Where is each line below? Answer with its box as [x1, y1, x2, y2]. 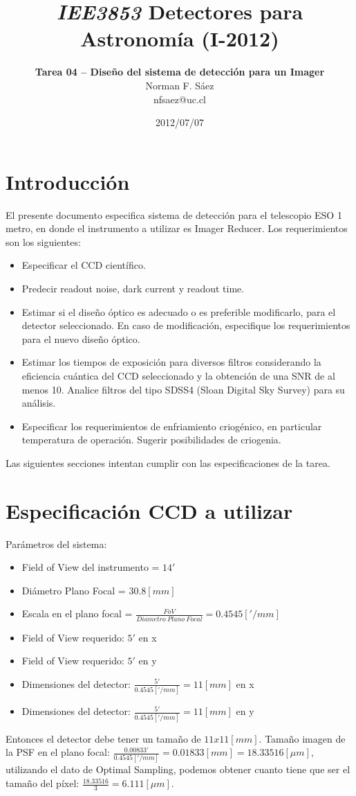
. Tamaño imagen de [259, 731, 346, 745]
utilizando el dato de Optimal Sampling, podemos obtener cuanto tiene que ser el [6, 762, 350, 777]
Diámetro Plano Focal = [21, 583, 126, 597]
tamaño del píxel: [6, 776, 79, 790]
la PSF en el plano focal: [6, 745, 110, 759]
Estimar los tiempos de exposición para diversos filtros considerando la [21, 355, 321, 369]
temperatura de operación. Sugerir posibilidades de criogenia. [21, 432, 281, 447]
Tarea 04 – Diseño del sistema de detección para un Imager [35, 64, 325, 79]
